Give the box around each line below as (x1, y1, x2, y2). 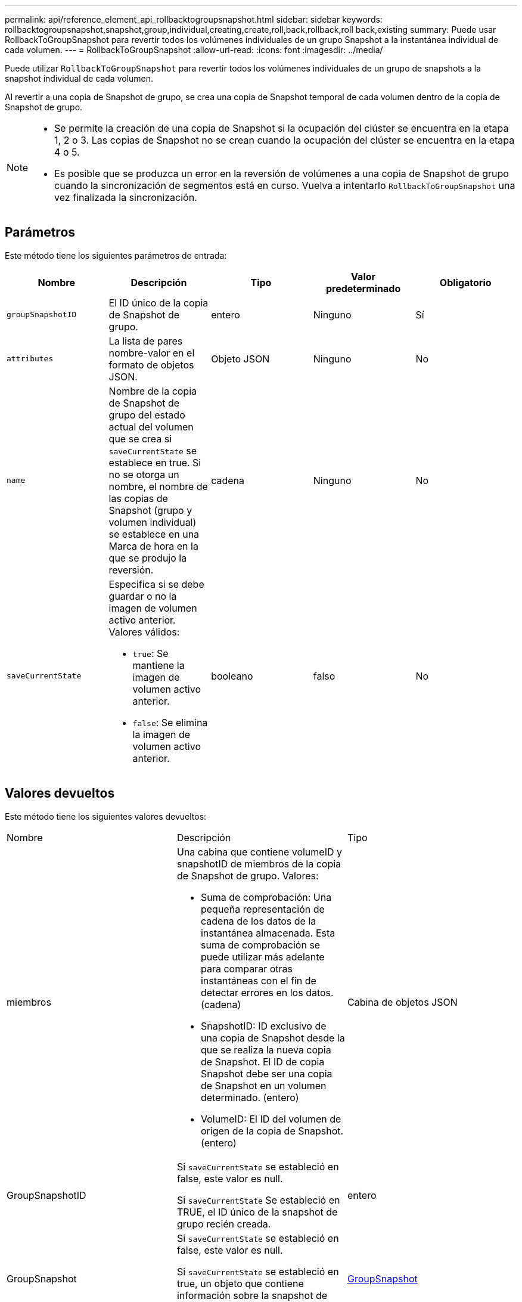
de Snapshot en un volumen (200, 1079, 327, 1092)
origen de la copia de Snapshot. (200, 1124, 344, 1137)
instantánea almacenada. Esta (200, 926, 335, 939)
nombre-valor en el (108, 346, 195, 359)
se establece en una (108, 528, 200, 540)
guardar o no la (108, 590, 177, 602)
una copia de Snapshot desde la (200, 1031, 345, 1044)
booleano (211, 669, 253, 682)
